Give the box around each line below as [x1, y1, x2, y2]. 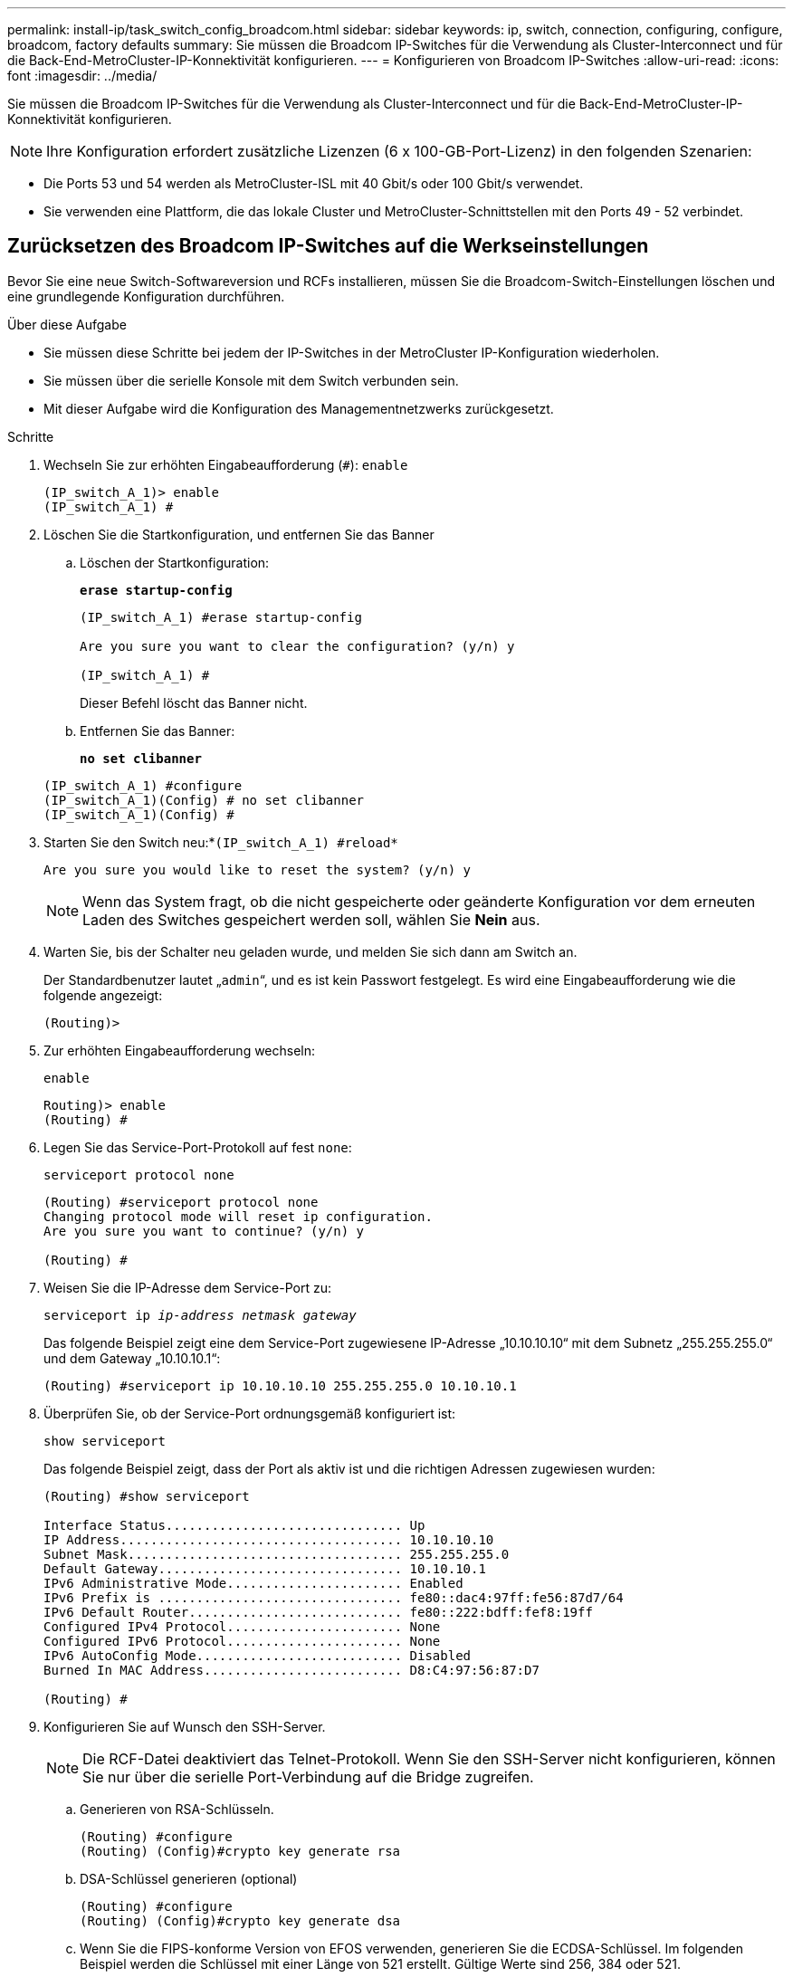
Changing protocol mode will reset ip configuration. [43, 1208, 433, 1224]
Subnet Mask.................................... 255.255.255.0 [43, 1546, 510, 1562]
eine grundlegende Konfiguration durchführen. [7, 288, 285, 304]
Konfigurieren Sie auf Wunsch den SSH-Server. [43, 1718, 326, 1734]
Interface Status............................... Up [43, 1517, 425, 1533]
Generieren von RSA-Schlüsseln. [80, 1800, 274, 1817]
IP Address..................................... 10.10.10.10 [43, 1532, 494, 1547]
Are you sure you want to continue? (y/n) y [43, 1223, 365, 1238]
